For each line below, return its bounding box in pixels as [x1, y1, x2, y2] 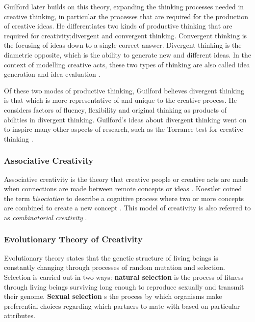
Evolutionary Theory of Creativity [4, 233, 143, 245]
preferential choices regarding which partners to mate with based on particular [4, 300, 240, 311]
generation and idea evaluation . [4, 69, 101, 79]
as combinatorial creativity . [4, 212, 87, 222]
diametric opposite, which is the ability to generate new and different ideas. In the [4, 49, 251, 59]
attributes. [4, 310, 35, 321]
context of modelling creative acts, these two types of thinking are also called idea [4, 59, 250, 69]
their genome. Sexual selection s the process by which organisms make [4, 291, 222, 301]
